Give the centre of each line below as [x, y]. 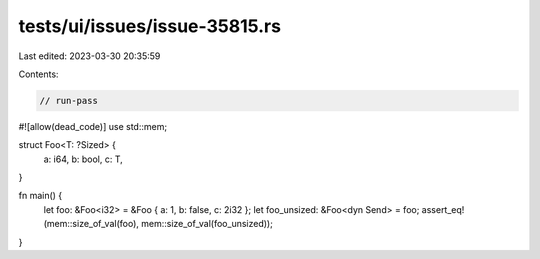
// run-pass [69, 100]
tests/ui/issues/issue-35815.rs [150, 26]
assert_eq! [443, 209]
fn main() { [40, 196]
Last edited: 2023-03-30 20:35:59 [89, 56]
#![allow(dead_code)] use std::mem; [93, 126]
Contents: [38, 74]
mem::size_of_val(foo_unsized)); [207, 224]
